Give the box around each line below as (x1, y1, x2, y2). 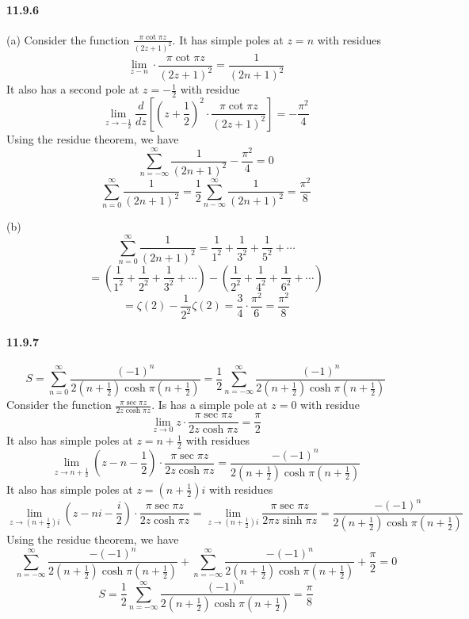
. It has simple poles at (172, 31, 284, 48)
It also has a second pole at (6, 81, 139, 97)
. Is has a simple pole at (151, 396, 268, 413)
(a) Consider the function (6, 31, 130, 48)
